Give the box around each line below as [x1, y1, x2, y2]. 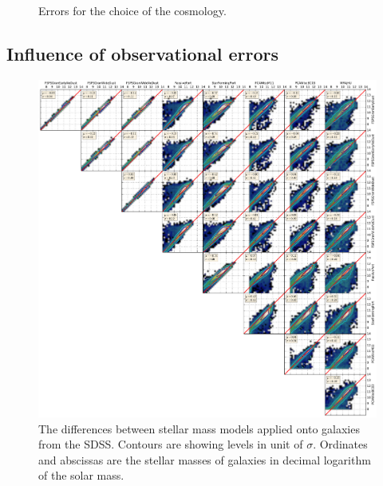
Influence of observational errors [6, 41, 279, 65]
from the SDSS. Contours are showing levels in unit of [38, 436, 303, 452]
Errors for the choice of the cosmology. [38, 2, 227, 18]
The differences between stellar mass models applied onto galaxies [38, 420, 360, 437]
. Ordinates [313, 436, 368, 452]
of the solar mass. [38, 467, 124, 484]
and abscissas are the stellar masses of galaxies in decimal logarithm [38, 451, 371, 468]
